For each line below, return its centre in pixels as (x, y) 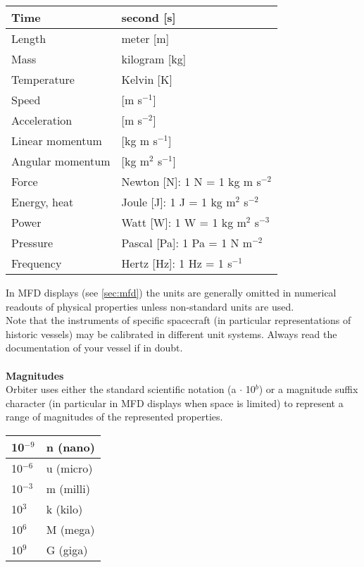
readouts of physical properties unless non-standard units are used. (150, 306)
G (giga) (67, 549)
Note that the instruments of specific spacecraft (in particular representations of (178, 320)
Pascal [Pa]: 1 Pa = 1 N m (187, 243)
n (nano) (70, 447)
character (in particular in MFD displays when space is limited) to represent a (175, 403)
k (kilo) (64, 509)
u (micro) (69, 468)
